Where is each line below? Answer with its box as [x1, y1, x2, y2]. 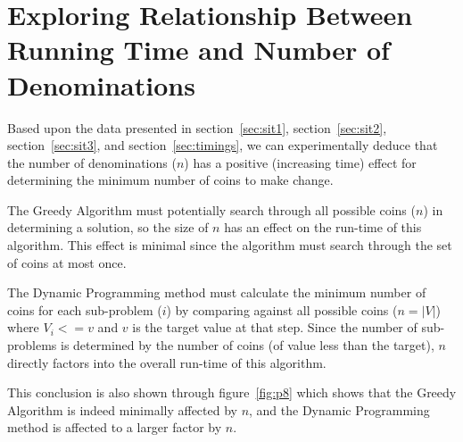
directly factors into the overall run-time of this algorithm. [7, 353, 327, 371]
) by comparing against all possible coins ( [166, 300, 398, 319]
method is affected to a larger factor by [7, 418, 222, 437]
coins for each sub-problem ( [7, 300, 162, 319]
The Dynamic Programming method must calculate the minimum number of [7, 283, 426, 302]
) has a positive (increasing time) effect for [184, 153, 417, 171]
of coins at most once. [7, 253, 127, 271]
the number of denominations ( [7, 153, 177, 171]
